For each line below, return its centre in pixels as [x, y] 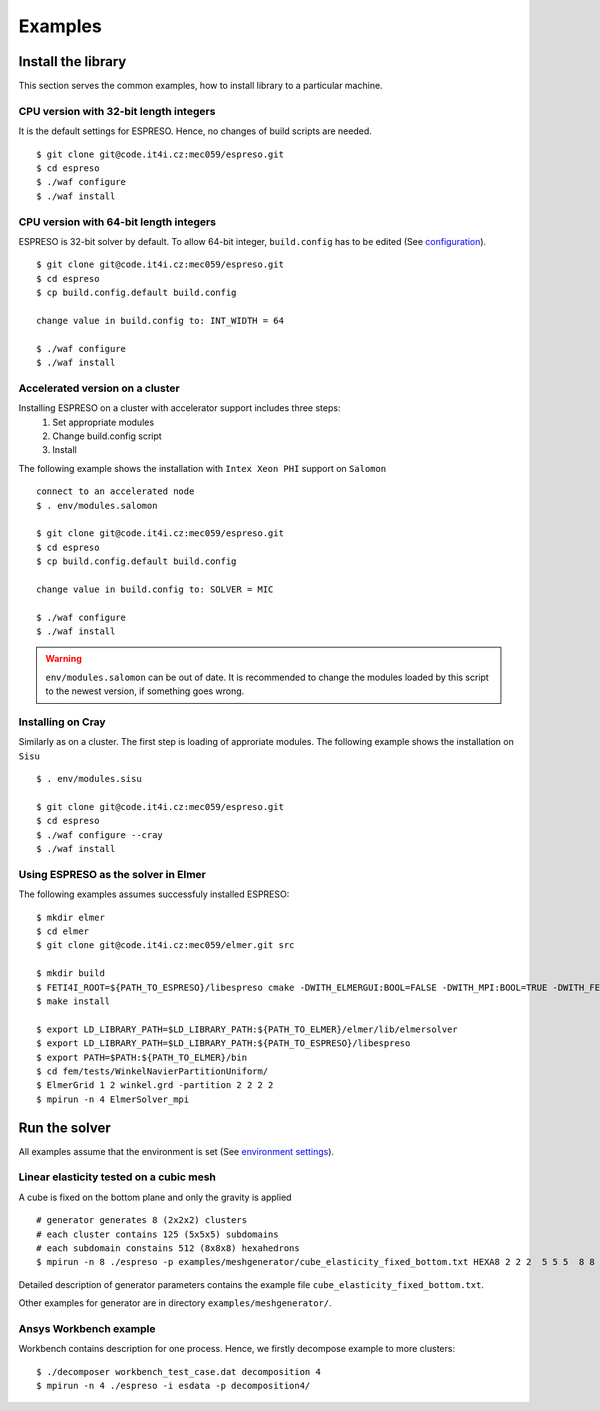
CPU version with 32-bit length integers [117, 111]
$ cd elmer [63, 931]
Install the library [72, 61]
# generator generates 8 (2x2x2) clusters [142, 1220]
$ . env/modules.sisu [89, 779]
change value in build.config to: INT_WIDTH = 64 [160, 320]
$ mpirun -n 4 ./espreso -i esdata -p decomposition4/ [173, 1385]
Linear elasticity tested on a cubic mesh [117, 1177]
